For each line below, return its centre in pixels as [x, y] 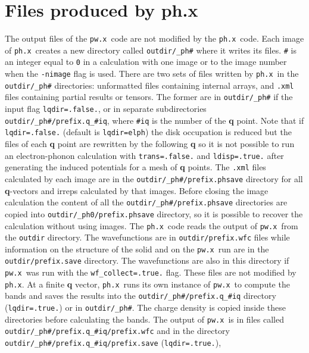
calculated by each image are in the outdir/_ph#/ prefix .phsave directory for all [154, 178]
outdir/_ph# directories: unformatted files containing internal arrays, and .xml [149, 85]
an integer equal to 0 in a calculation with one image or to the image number [146, 62]
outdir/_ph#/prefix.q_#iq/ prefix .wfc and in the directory [117, 331]
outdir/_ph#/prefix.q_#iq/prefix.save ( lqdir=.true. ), [113, 343]
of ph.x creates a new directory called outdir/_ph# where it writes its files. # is [151, 50]
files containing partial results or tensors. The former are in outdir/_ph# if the [149, 97]
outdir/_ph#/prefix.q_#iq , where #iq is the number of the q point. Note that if [154, 120]
